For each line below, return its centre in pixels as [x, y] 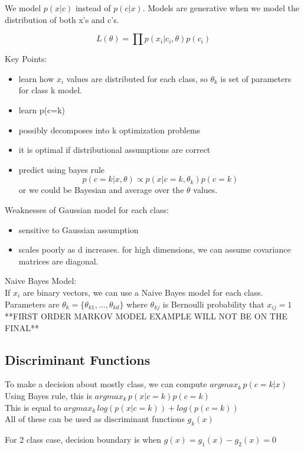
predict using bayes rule [62, 169]
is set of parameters [256, 78]
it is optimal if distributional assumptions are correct [115, 150]
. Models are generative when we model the [221, 8]
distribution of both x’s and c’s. [62, 19]
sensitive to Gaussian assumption [79, 229]
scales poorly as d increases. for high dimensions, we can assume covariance [155, 249]
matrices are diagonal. [58, 261]
